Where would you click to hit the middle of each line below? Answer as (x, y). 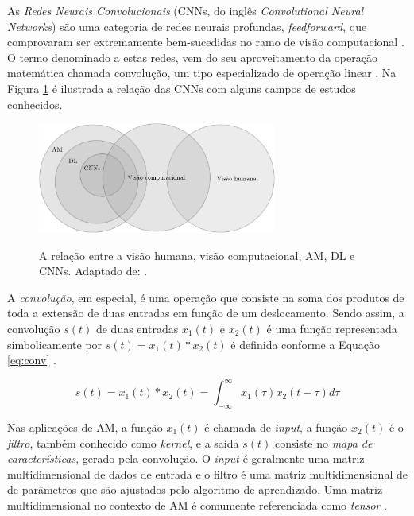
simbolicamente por (55, 344)
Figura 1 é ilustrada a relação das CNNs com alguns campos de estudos (182, 88)
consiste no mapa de (323, 442)
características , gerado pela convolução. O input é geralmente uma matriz (186, 458)
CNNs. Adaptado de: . (93, 271)
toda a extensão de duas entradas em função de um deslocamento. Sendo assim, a (206, 313)
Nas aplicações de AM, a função (85, 427)
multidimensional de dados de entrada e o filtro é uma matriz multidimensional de (207, 473)
